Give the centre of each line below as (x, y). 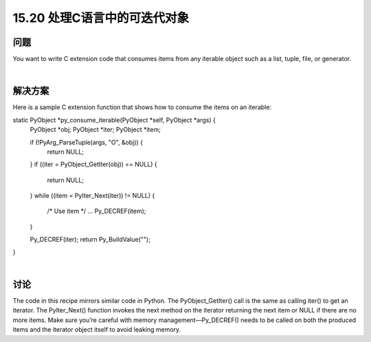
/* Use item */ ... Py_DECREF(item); (97, 211)
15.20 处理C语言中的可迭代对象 (101, 18)
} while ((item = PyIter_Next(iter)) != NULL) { (92, 196)
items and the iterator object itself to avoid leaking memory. (97, 330)
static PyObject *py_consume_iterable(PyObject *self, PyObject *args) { (114, 119)
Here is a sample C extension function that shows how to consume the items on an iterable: (142, 107)
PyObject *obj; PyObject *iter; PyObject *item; (95, 130)
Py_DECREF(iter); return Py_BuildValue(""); (90, 240)
